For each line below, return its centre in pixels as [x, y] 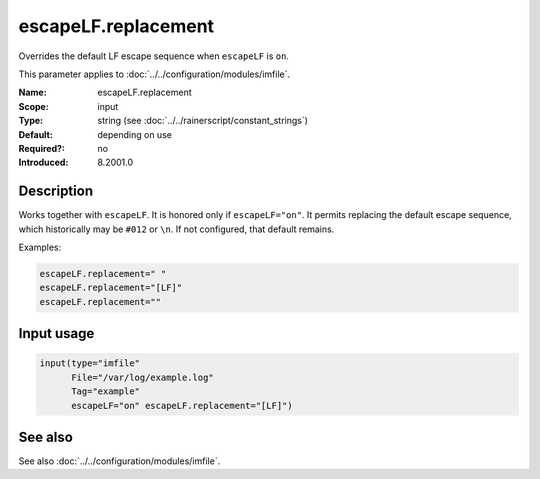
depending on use [134, 134]
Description [56, 191]
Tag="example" [105, 391]
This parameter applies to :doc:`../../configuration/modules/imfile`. [154, 74]
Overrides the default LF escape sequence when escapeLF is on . [154, 56]
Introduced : [43, 162]
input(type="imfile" [89, 363]
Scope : [33, 106]
